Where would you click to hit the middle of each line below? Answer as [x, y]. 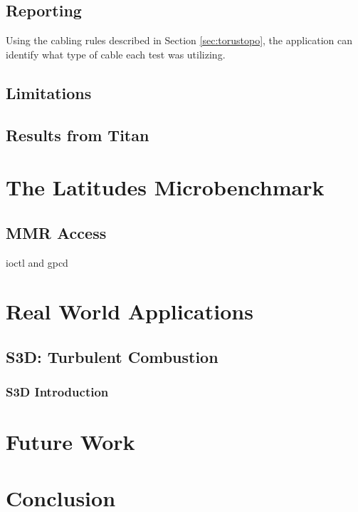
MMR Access [56, 232]
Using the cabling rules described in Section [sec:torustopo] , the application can [179, 40]
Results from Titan [78, 134]
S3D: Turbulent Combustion [112, 356]
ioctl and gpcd [37, 262]
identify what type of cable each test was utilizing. [116, 54]
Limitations [49, 92]
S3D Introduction [57, 392]
